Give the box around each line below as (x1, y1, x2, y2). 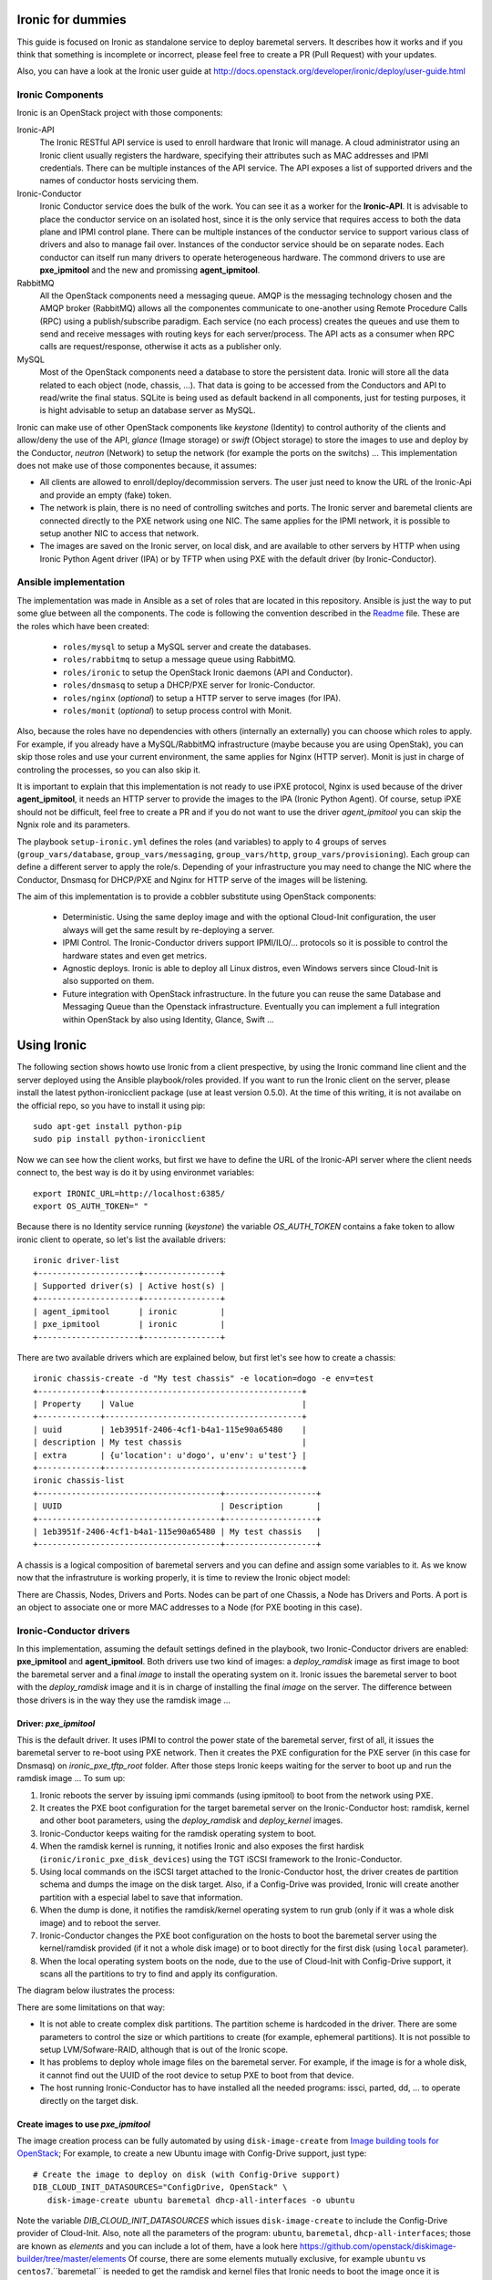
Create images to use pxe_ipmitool (16, 2119, 150, 2130)
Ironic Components (16, 88, 104, 101)
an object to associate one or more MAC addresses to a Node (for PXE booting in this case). (16, 1601, 363, 1612)
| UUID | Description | (33, 1501, 322, 1511)
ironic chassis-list (33, 1476, 125, 1486)
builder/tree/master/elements (16, 2254, 127, 2264)
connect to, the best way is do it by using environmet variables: (16, 1167, 255, 1178)
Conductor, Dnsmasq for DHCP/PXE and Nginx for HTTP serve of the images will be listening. (16, 874, 368, 885)
